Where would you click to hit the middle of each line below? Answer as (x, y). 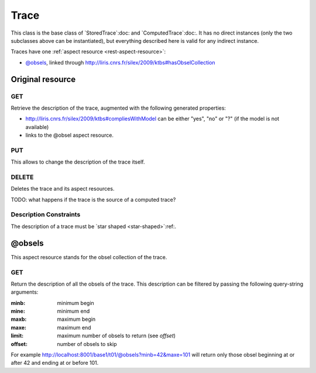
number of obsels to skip (87, 344)
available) (37, 127)
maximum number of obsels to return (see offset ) (116, 336)
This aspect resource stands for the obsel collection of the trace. (89, 257)
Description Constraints (46, 215)
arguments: (25, 292)
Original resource (43, 79)
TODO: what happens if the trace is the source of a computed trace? (93, 199)
